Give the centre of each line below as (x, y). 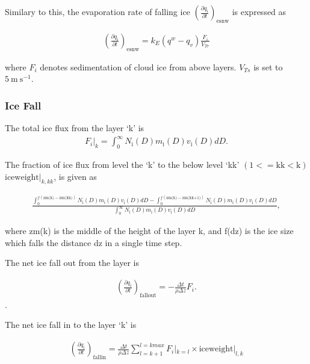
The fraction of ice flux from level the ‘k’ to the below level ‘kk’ (122, 164)
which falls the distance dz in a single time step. (94, 242)
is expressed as (259, 11)
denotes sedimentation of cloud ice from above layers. (138, 66)
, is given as (75, 176)
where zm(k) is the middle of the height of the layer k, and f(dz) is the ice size (149, 231)
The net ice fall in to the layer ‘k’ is (71, 325)
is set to (268, 66)
